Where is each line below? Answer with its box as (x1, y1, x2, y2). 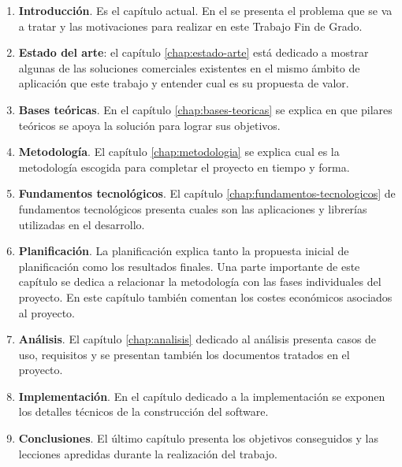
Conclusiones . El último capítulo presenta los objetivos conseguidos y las (18, 430, 379, 447)
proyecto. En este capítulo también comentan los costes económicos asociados (18, 288, 393, 305)
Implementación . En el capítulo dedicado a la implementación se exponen (18, 387, 385, 404)
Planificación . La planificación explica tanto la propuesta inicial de (18, 243, 349, 259)
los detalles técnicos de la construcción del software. (18, 403, 269, 420)
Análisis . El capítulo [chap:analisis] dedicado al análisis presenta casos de (18, 331, 377, 347)
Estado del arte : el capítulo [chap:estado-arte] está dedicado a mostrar (18, 44, 369, 61)
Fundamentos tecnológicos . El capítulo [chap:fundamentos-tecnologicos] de (18, 185, 396, 202)
